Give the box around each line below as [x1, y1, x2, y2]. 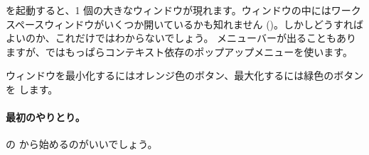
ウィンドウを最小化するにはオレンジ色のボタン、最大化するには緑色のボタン [6, 68, 364, 83]
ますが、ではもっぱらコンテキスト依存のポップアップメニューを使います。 [6, 44, 353, 59]
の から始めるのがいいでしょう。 [6, 137, 158, 151]
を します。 [6, 81, 58, 96]
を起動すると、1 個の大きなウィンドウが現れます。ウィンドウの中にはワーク [6, 3, 361, 17]
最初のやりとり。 [6, 110, 85, 125]
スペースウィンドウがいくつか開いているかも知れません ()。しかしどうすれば [6, 16, 364, 31]
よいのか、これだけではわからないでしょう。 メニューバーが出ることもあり [6, 30, 356, 45]
